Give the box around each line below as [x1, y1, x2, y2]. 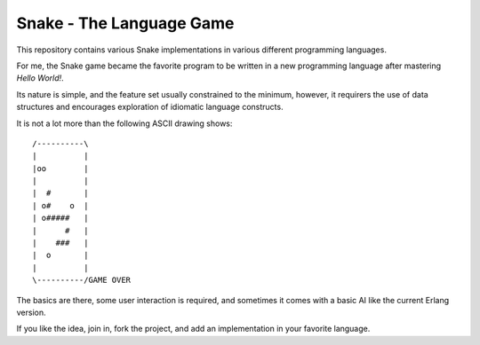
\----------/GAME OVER [32, 275, 132, 286]
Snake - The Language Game [16, 13, 235, 33]
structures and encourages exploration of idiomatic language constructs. [16, 102, 284, 113]
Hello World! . [16, 73, 64, 83]
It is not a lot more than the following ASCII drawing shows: [16, 118, 233, 129]
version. [16, 307, 46, 318]
